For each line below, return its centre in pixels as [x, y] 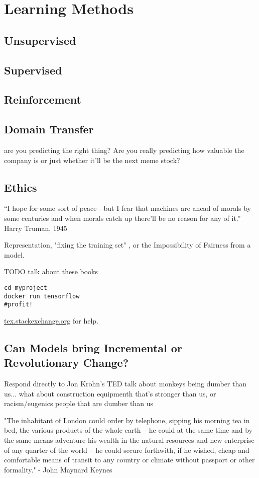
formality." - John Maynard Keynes [58, 469]
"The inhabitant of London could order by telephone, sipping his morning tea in [127, 420]
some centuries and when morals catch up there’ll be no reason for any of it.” [122, 218]
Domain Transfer [49, 129]
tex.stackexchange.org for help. [51, 320]
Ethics [21, 187]
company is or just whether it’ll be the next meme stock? [92, 160]
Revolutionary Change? [67, 363]
